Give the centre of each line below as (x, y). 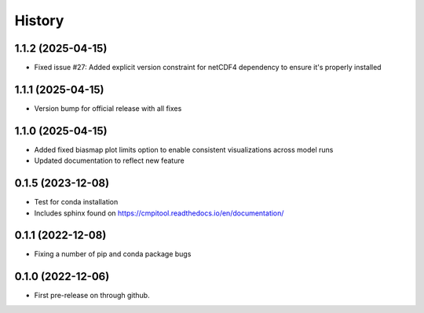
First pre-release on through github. (92, 296)
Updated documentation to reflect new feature (109, 160)
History (39, 20)
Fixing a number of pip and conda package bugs (113, 254)
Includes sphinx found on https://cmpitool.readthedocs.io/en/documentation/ (159, 213)
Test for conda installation (76, 202)
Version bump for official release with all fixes (108, 108)
